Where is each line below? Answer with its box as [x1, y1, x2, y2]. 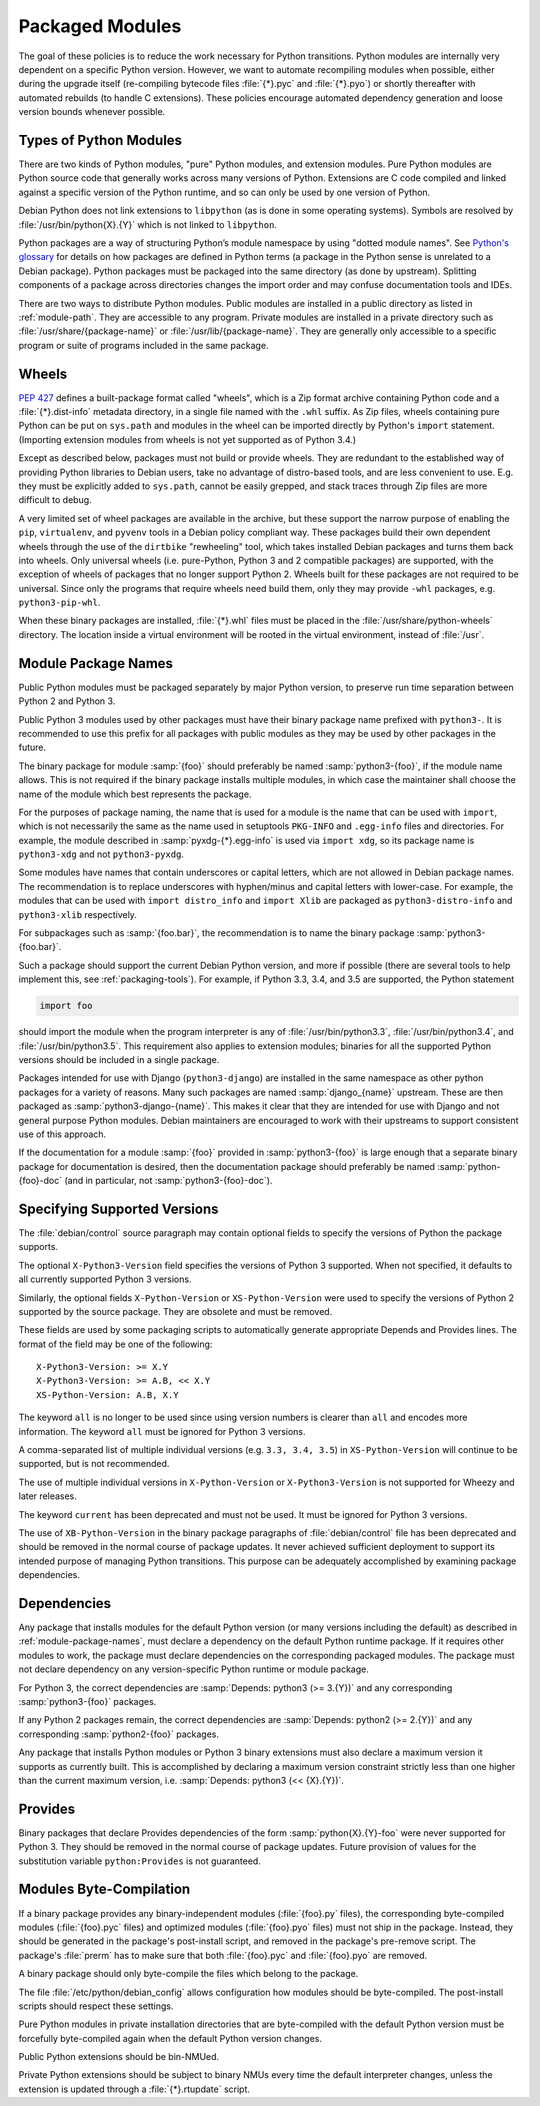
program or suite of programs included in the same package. [18, 339, 269, 351]
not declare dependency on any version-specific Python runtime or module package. [18, 1663, 369, 1675]
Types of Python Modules [18, 131, 183, 149]
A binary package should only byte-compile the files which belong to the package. [18, 1968, 359, 1980]
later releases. [18, 1490, 77, 1502]
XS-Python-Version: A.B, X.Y [36, 1389, 179, 1400]
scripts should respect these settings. [18, 2000, 174, 2012]
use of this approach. [18, 1128, 107, 1140]
